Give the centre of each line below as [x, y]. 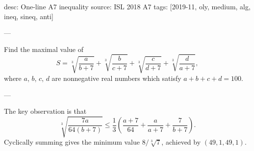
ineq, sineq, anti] [29, 16]
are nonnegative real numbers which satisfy [116, 78]
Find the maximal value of [44, 49]
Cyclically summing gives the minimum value [72, 142]
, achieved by [181, 142]
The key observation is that [45, 111]
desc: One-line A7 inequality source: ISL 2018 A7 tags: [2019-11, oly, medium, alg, [127, 6]
